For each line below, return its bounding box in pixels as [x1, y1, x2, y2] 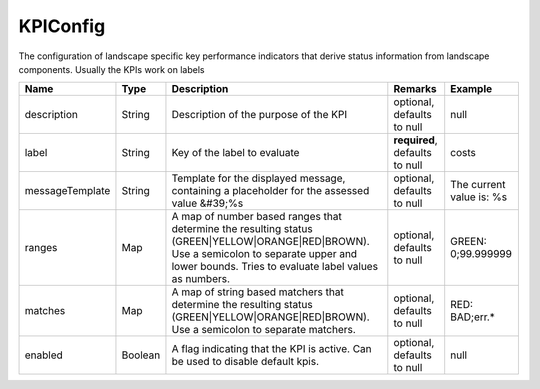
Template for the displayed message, [171, 171, 346, 185]
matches [24, 304, 66, 318]
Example [450, 82, 493, 96]
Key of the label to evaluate [171, 146, 300, 160]
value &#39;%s [171, 196, 244, 210]
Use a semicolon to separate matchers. [171, 323, 357, 337]
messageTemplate [24, 184, 111, 198]
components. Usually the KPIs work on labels [18, 63, 205, 75]
